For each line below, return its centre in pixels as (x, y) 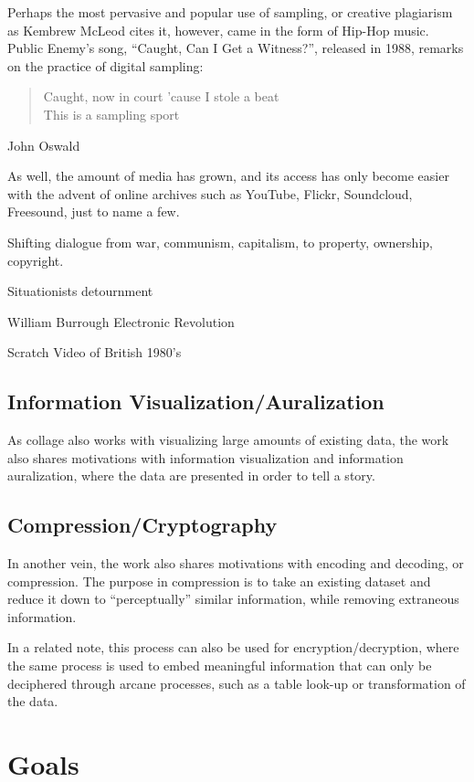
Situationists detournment (80, 291)
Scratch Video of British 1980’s (95, 352)
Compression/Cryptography (142, 525)
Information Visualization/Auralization (196, 402)
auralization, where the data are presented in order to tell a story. (191, 476)
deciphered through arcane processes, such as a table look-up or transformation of (237, 683)
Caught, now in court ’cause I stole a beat (161, 96)
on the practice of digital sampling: (105, 65)
